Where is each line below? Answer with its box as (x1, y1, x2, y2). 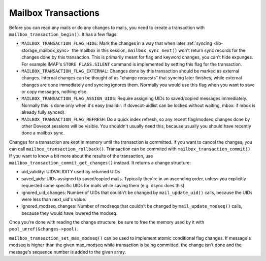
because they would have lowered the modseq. (21, 210, 118, 216)
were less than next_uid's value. (21, 196, 86, 202)
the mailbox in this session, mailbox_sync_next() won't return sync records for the (71, 47, 246, 53)
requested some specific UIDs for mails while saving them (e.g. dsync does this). (21, 183, 186, 189)
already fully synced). (21, 109, 66, 115)
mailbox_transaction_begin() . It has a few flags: (9, 31, 118, 37)
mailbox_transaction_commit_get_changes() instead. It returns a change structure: (9, 160, 191, 165)
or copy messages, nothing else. (21, 89, 88, 95)
